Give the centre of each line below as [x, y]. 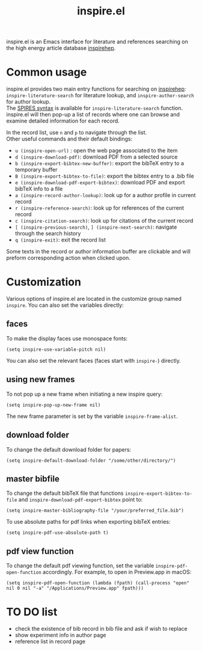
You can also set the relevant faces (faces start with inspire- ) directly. [94, 360]
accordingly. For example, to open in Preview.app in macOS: [117, 572]
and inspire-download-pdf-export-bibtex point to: [81, 500]
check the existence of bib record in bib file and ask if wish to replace [101, 629]
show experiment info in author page [60, 635]
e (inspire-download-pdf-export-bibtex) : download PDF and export [100, 183]
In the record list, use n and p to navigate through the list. [77, 133]
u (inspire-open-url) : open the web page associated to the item [96, 151]
